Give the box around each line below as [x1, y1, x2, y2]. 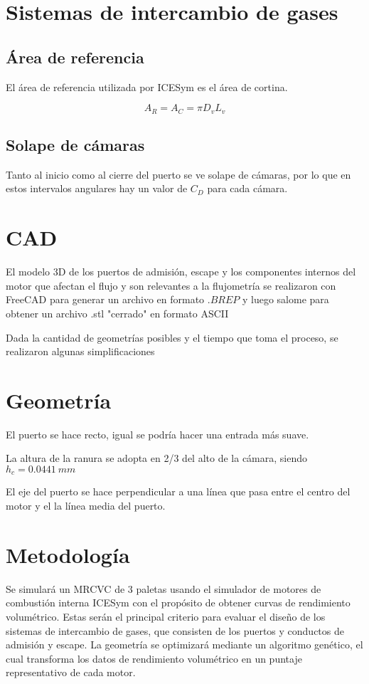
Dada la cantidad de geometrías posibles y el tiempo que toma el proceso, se [6, 330, 338, 344]
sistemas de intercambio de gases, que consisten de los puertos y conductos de [6, 623, 344, 638]
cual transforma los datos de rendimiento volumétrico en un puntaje [6, 651, 302, 665]
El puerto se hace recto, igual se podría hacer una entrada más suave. [6, 426, 309, 441]
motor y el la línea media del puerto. [6, 498, 166, 513]
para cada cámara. [207, 181, 288, 196]
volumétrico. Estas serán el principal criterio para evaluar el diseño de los [6, 609, 326, 624]
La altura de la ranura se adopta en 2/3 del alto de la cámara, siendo [6, 451, 307, 465]
